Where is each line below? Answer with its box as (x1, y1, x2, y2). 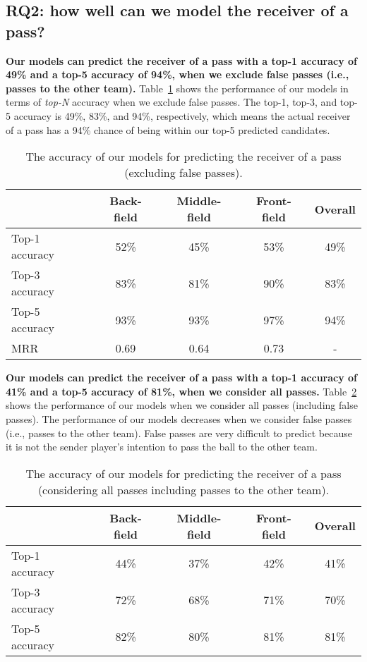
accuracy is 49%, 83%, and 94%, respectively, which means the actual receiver (13, 108, 351, 123)
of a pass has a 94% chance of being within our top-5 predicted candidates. (6, 122, 330, 137)
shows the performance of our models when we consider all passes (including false (6, 398, 358, 412)
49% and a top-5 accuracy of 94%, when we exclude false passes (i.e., (6, 67, 349, 82)
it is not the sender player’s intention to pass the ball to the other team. (6, 439, 318, 454)
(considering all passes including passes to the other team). (37, 481, 330, 498)
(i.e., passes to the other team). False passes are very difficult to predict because (6, 425, 352, 440)
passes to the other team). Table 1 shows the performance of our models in (6, 80, 349, 95)
